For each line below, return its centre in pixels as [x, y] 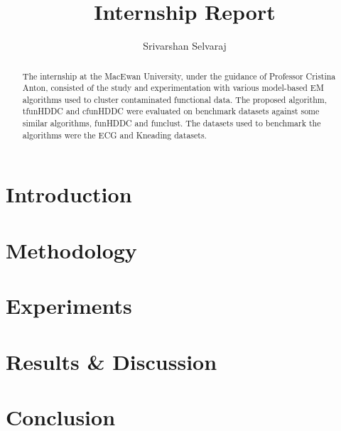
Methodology [71, 250]
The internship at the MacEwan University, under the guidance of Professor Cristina [179, 76]
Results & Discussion [112, 361]
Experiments [69, 306]
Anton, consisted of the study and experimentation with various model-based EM [173, 88]
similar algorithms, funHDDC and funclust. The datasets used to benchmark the [172, 123]
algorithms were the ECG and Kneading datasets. [114, 135]
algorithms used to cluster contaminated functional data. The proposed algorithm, [174, 99]
